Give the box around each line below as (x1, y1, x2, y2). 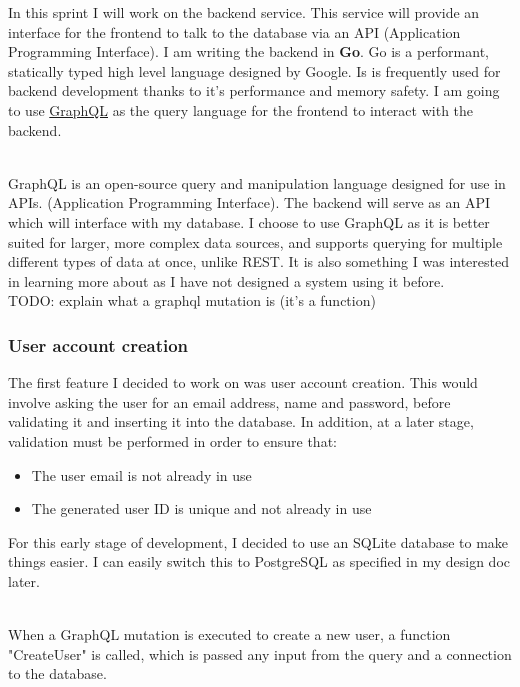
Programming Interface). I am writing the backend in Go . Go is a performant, (8, 41, 489, 62)
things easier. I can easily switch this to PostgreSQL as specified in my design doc (8, 551, 510, 572)
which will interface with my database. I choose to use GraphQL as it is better (8, 211, 490, 232)
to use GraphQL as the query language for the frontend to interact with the (8, 99, 474, 120)
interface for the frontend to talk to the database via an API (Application (8, 21, 461, 42)
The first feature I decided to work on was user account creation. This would (8, 372, 478, 393)
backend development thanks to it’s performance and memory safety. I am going (8, 80, 500, 101)
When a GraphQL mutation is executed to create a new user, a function (8, 624, 451, 645)
